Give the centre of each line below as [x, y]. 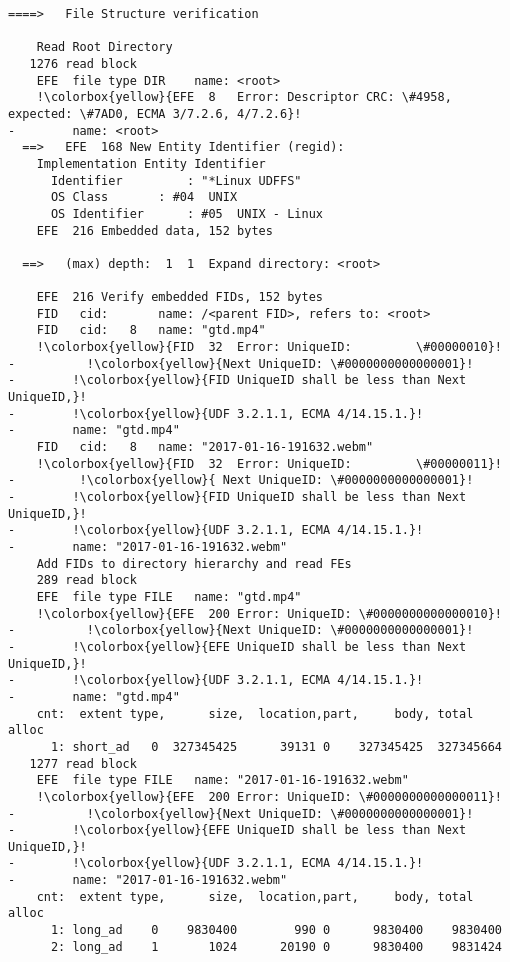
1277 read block [83, 763]
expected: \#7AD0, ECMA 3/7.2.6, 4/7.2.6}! [155, 113]
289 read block [86, 580]
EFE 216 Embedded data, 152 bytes [154, 230]
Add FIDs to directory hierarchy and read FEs [194, 563]
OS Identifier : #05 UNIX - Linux [186, 213]
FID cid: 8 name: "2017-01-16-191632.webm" [205, 447]
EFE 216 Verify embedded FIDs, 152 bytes [179, 297]
